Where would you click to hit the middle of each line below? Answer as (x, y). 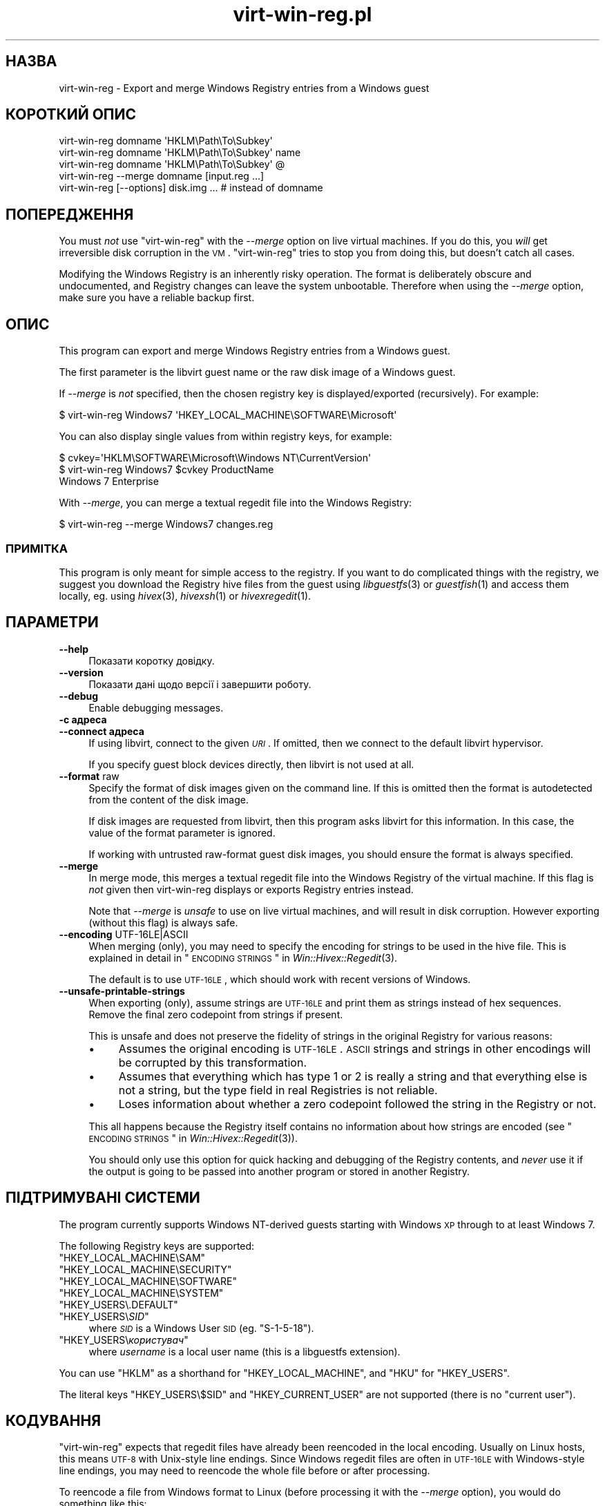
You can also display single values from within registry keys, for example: (225, 437)
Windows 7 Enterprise (109, 482)
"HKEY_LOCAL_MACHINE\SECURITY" (145, 1269)
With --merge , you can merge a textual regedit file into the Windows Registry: (236, 503)
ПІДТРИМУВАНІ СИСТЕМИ (103, 1198)
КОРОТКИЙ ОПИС (71, 115)
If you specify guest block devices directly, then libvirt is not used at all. (251, 764)
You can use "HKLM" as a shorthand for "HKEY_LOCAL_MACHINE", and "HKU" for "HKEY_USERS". (284, 1373)
